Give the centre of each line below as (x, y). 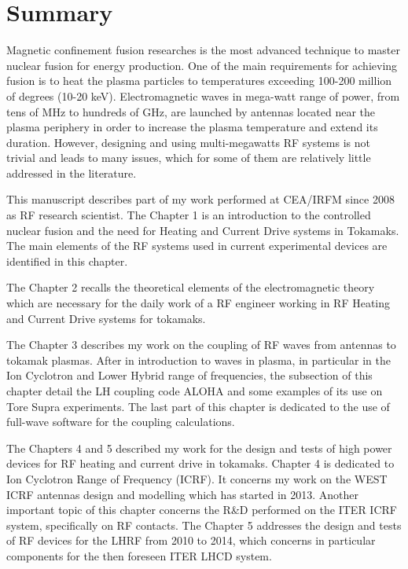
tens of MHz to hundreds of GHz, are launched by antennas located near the (191, 111)
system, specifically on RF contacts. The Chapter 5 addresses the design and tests (204, 525)
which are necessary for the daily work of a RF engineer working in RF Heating (198, 303)
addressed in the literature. (72, 173)
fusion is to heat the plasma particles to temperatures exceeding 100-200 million (199, 81)
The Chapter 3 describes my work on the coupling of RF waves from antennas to (201, 345)
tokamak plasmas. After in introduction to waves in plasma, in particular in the (198, 360)
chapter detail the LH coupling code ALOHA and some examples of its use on (195, 391)
